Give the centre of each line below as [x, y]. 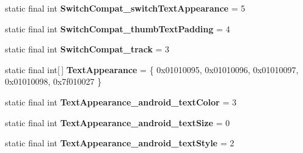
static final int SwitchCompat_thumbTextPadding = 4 [118, 28]
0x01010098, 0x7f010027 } [53, 81]
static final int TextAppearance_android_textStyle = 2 [120, 143]
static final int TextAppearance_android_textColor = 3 [121, 101]
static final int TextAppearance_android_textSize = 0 [118, 122]
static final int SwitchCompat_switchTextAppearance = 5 [125, 8]
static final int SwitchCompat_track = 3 [87, 49]
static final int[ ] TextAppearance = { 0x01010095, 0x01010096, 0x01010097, [152, 69]
